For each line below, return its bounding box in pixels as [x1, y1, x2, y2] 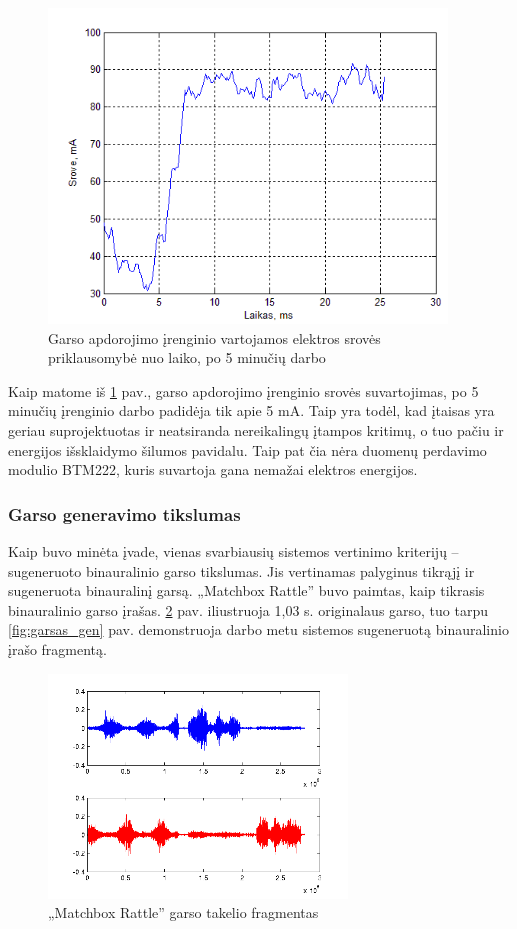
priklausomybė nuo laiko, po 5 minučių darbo [48, 347, 326, 368]
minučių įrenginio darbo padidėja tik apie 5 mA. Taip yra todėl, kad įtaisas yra [8, 400, 495, 421]
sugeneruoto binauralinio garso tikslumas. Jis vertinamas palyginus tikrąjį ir [8, 560, 475, 581]
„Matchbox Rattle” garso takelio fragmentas [48, 902, 319, 923]
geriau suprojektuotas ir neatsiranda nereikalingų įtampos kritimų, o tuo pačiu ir [8, 419, 504, 440]
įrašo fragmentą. [8, 638, 107, 659]
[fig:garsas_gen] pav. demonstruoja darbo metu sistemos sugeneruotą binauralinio [8, 619, 509, 640]
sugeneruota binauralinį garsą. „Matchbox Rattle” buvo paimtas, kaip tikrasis [8, 580, 485, 601]
